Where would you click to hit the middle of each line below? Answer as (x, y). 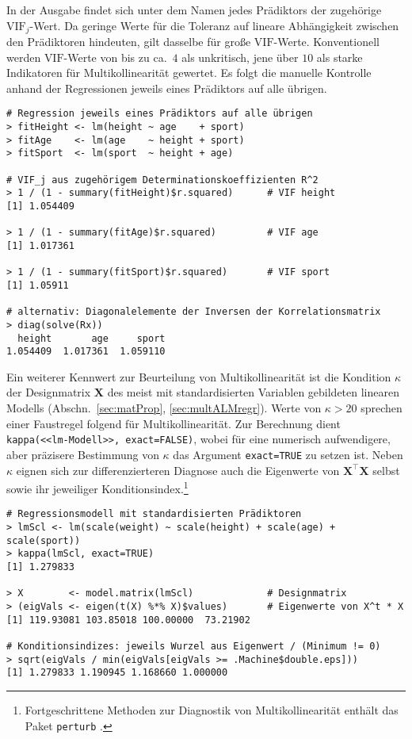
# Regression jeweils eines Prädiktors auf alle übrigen (160, 114)
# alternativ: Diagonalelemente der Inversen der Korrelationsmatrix (194, 312)
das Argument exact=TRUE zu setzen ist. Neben (288, 454)
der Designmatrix (49, 392)
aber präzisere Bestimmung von (83, 454)
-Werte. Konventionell (326, 42)
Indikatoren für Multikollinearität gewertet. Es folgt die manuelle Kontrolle (189, 73)
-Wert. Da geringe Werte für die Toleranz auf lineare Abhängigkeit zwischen (214, 25)
